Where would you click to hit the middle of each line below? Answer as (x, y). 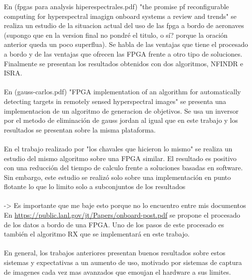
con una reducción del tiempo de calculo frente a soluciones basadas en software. (123, 168)
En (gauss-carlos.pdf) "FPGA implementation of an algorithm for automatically (122, 92)
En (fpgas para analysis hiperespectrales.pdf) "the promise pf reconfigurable (117, 6)
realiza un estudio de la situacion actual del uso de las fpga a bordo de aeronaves (124, 25)
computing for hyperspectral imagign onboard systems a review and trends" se (120, 16)
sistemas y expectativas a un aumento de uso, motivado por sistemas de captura (123, 262)
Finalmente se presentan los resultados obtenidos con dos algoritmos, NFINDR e (124, 63)
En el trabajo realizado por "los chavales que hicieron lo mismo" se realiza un (118, 148)
